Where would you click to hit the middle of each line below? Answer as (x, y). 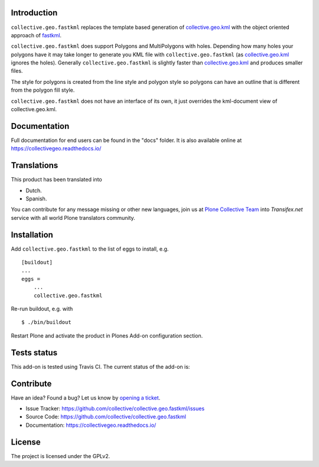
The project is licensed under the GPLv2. (61, 456)
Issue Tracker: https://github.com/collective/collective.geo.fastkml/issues (115, 408)
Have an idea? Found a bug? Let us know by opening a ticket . (86, 398)
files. (17, 71)
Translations (35, 166)
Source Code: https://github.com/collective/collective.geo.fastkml (106, 417)
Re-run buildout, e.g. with (42, 309)
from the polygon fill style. (43, 90)
